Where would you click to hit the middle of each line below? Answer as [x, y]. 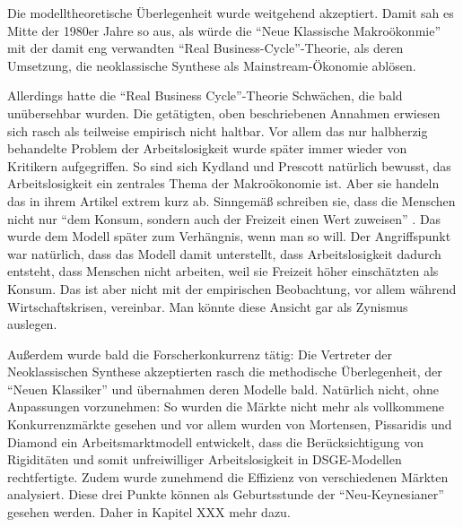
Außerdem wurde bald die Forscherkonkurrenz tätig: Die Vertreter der [200, 354]
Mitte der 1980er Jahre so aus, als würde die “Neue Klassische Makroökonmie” [224, 30]
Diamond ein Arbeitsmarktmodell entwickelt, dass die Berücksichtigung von [215, 441]
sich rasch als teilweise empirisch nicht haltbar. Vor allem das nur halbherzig [218, 130]
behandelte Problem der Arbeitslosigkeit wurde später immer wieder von [207, 148]
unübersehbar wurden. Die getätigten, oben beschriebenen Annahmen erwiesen [224, 112]
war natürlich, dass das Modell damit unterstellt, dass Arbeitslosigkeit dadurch [224, 253]
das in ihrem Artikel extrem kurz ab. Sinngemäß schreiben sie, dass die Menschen [231, 200]
